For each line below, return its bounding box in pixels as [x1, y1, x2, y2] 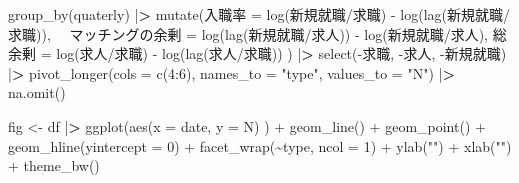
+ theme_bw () [8, 155, 100, 176]
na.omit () [8, 82, 66, 103]
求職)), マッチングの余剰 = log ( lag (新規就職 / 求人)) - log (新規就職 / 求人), [8, 23, 489, 44]
